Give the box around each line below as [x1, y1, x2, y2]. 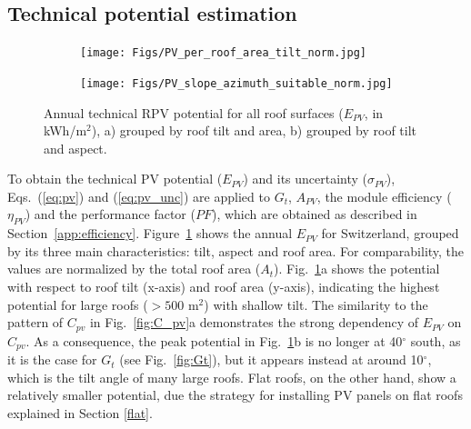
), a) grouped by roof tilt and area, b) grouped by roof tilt [91, 121, 417, 140]
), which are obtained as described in [211, 205, 417, 224]
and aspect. [44, 138, 107, 157]
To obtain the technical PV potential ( [7, 169, 223, 188]
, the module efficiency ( [316, 186, 452, 205]
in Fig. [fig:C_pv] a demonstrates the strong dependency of [89, 313, 418, 332]
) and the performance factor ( [25, 205, 195, 224]
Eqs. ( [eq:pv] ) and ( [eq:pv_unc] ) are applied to [7, 186, 270, 205]
